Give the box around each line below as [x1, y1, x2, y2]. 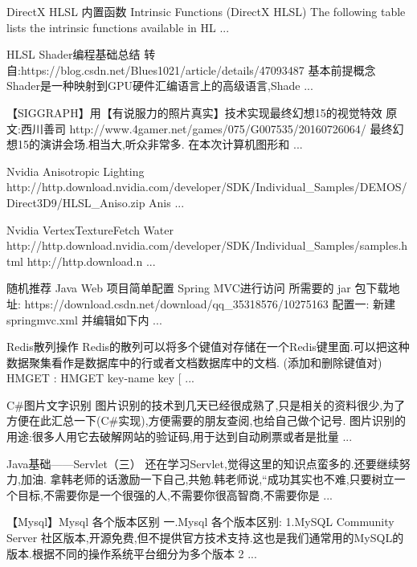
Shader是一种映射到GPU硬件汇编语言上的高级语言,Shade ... [6, 77, 313, 94]
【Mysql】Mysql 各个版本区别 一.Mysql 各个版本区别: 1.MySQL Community [6, 513, 395, 530]
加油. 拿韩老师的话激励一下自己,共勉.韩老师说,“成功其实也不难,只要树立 [20, 471, 395, 487]
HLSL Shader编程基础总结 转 [6, 46, 156, 63]
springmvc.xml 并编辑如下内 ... [6, 311, 162, 328]
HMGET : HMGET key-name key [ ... [6, 369, 194, 386]
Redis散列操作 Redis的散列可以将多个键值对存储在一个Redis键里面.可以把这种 [6, 338, 410, 355]
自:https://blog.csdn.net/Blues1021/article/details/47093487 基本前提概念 [6, 61, 376, 78]
